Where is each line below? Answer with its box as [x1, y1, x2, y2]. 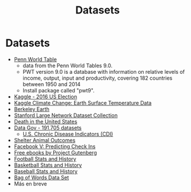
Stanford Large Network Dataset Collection [13, 112, 118, 119]
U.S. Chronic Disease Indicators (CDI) [22, 130, 113, 138]
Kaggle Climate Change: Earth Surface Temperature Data [13, 99, 152, 106]
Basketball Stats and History [13, 162, 82, 169]
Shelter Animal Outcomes [13, 136, 76, 143]
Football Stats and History [13, 155, 77, 162]
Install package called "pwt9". [22, 87, 95, 94]
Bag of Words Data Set [13, 174, 70, 181]
